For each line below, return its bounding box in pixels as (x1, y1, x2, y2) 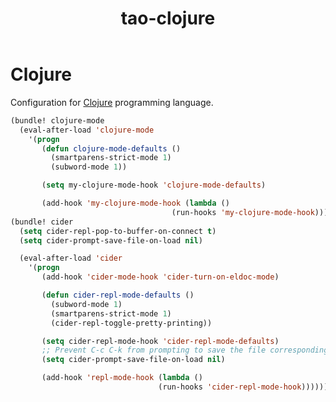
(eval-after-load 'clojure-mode (19, 125, 155, 135)
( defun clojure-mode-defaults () (41, 143, 182, 154)
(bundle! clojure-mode (10, 115, 105, 126)
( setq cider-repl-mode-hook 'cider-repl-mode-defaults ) (41, 336, 280, 346)
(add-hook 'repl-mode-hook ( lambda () (41, 373, 203, 383)
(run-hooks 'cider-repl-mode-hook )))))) (158, 382, 329, 392)
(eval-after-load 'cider (19, 253, 123, 264)
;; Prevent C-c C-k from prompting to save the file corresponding (41, 345, 329, 356)
